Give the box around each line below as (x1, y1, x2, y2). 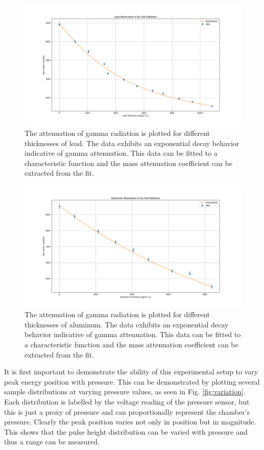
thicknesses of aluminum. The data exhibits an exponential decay (25, 319, 229, 329)
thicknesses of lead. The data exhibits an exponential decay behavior (25, 137, 239, 148)
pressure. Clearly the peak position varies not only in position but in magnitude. (4, 416, 256, 427)
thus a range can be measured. (4, 436, 100, 447)
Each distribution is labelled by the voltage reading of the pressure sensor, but (4, 396, 250, 407)
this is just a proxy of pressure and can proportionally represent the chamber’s (4, 406, 250, 417)
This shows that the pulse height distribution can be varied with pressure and (4, 426, 248, 437)
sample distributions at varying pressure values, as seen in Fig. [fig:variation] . (4, 386, 246, 397)
